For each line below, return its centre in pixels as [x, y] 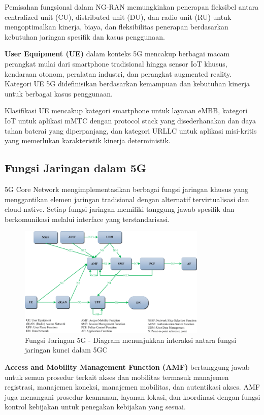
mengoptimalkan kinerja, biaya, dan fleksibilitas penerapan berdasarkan [117, 27]
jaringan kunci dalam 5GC [66, 350]
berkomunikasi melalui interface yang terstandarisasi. [87, 219]
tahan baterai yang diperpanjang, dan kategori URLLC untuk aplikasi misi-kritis [131, 130]
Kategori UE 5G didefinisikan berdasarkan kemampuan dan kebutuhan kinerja [127, 84]
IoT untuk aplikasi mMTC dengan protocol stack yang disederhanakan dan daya [130, 120]
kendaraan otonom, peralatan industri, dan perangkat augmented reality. [118, 73]
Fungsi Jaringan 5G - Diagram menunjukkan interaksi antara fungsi [131, 340]
